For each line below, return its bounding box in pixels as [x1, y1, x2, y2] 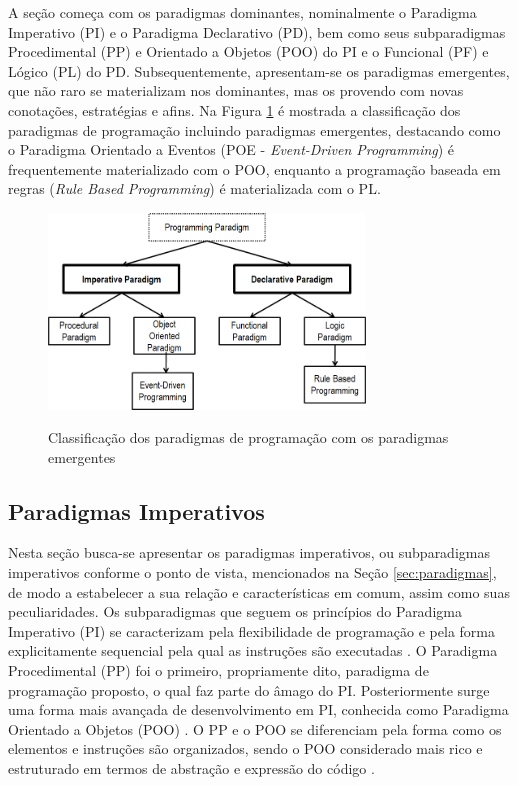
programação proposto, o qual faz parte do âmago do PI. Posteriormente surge [8, 679, 490, 700]
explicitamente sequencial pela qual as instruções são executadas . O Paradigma [8, 640, 498, 661]
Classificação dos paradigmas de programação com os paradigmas [48, 427, 449, 448]
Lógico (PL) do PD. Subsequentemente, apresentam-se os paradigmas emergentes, [8, 60, 510, 81]
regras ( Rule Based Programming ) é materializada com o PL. [8, 178, 381, 199]
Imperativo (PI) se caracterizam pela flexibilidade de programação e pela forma [8, 620, 495, 641]
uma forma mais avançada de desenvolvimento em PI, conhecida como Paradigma [8, 699, 509, 720]
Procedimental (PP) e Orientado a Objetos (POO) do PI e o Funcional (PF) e [8, 41, 489, 62]
